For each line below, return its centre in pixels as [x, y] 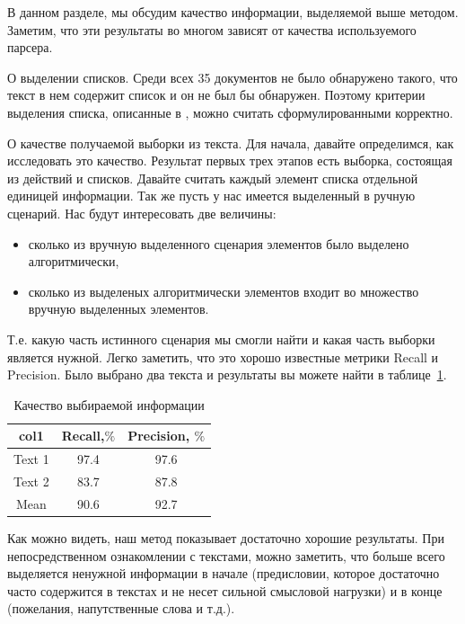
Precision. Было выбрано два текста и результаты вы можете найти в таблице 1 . [227, 374]
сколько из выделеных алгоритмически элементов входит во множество [224, 291]
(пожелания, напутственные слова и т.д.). [121, 608]
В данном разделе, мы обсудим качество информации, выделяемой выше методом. [233, 12]
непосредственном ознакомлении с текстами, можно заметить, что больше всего [226, 555]
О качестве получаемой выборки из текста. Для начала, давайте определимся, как [231, 143]
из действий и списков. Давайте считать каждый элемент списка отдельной [213, 178]
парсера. [30, 47]
